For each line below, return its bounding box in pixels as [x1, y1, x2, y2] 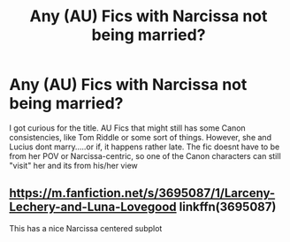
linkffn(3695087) [179, 200, 277, 215]
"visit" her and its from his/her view [9, 160, 139, 170]
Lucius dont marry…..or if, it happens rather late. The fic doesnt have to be [9, 141, 280, 152]
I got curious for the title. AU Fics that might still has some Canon [9, 122, 246, 133]
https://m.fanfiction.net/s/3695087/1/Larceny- [9, 185, 276, 200]
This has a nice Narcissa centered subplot [9, 223, 163, 233]
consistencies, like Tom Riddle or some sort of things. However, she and [9, 132, 272, 142]
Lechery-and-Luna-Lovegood [9, 200, 177, 215]
